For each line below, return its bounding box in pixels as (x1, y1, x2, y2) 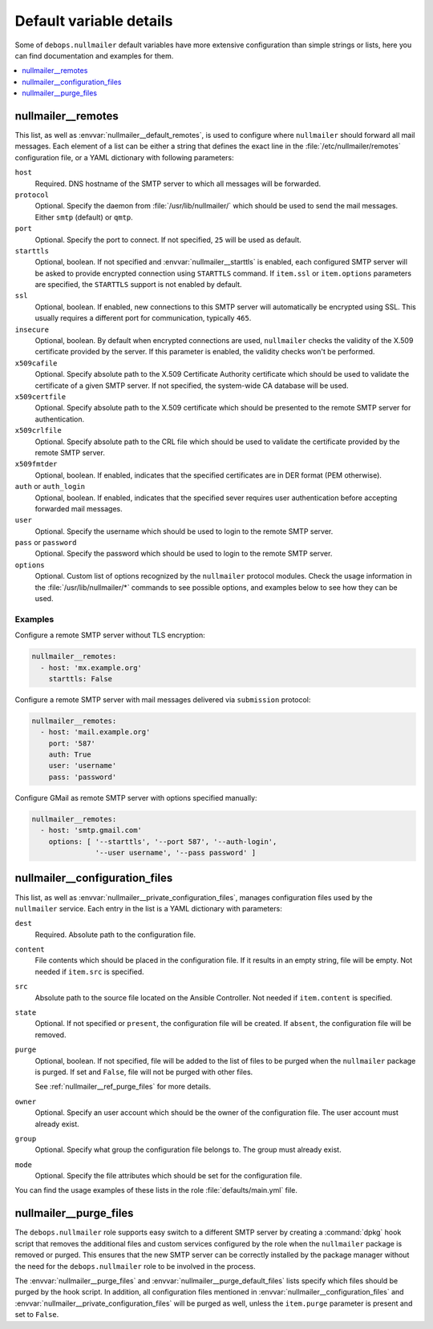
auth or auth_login (14, 482, 86, 491)
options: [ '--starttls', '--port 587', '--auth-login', (48, 837, 277, 846)
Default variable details (14, 12, 173, 30)
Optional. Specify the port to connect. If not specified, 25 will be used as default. (34, 235, 302, 244)
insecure (14, 325, 50, 334)
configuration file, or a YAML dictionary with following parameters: (14, 152, 234, 162)
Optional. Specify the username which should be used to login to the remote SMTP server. (34, 526, 334, 536)
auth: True (48, 750, 91, 759)
